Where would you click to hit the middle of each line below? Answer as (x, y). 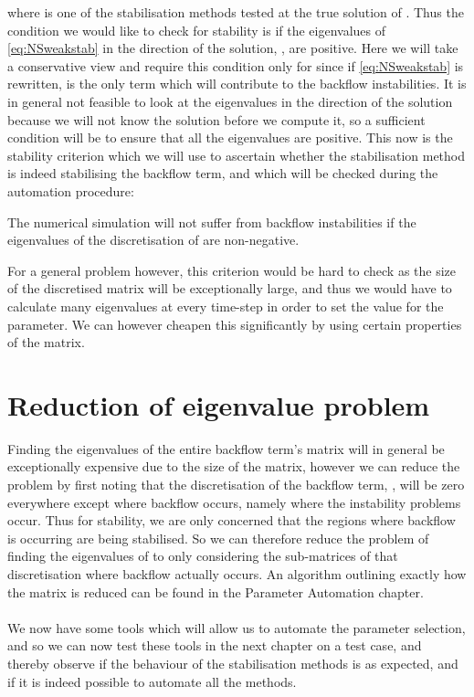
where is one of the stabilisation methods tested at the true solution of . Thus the (236, 12)
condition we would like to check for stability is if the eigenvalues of (197, 30)
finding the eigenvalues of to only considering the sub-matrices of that (203, 556)
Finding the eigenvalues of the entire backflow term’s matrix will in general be (226, 448)
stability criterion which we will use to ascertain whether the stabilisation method (237, 155)
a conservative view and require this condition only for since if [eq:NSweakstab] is (236, 65)
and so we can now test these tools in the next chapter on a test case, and (215, 645)
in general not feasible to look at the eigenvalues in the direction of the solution (230, 101)
